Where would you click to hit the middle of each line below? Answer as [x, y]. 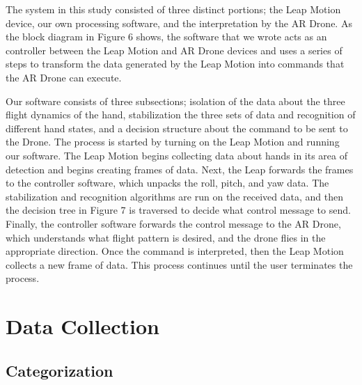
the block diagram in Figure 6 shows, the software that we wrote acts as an [166, 37]
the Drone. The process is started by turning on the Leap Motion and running [173, 142]
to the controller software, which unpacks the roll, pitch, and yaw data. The [167, 183]
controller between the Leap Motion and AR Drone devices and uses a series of [174, 50]
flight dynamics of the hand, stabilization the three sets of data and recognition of [181, 115]
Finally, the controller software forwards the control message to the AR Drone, [173, 223]
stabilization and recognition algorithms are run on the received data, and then [174, 196]
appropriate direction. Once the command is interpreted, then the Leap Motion [175, 251]
